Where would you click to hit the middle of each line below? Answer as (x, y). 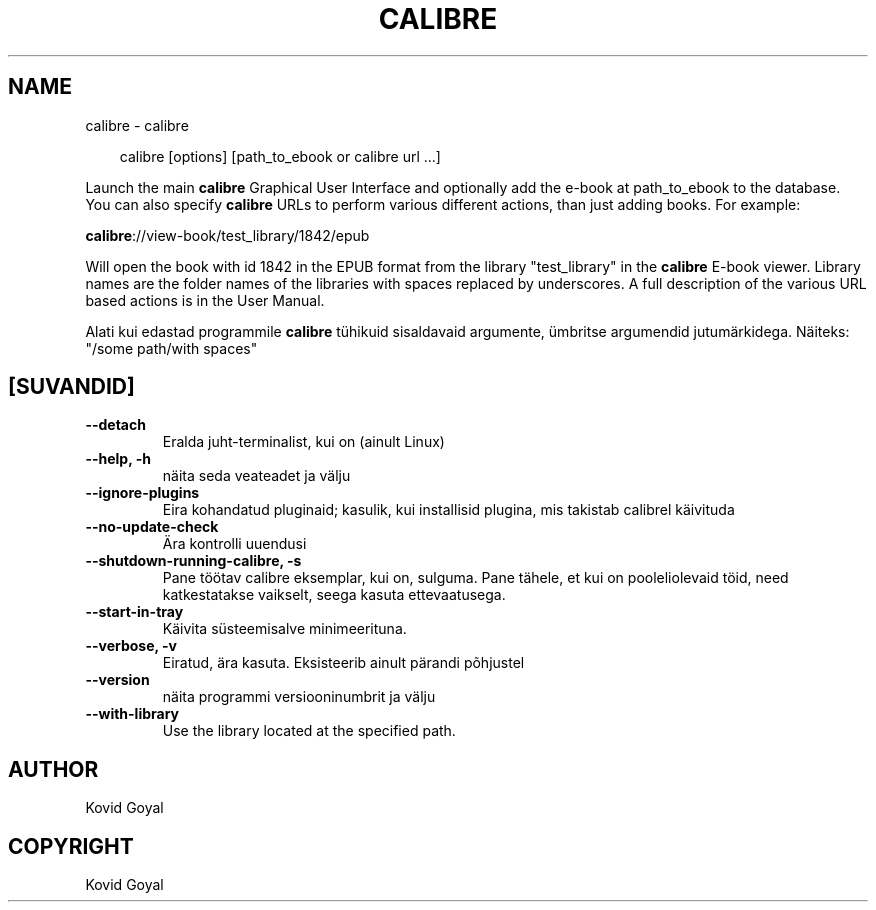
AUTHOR (53, 769)
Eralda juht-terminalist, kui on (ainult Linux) (303, 442)
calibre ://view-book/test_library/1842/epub (227, 235)
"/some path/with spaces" (171, 348)
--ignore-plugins (142, 493)
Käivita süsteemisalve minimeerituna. (284, 629)
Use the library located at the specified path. (309, 731)
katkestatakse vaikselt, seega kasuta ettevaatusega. (334, 595)
